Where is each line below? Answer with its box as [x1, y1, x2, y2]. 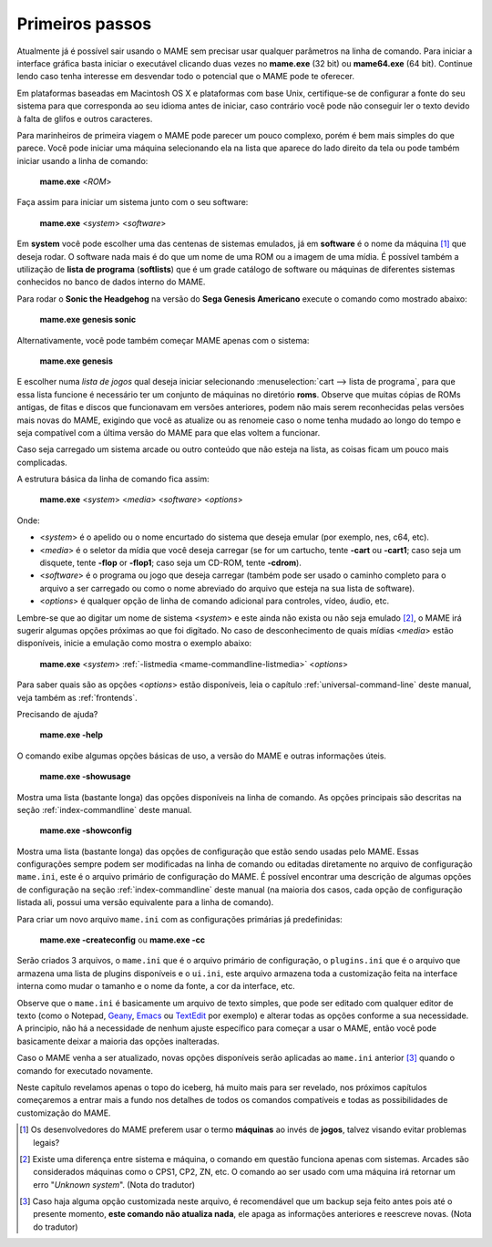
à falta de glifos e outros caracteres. [16, 113, 153, 124]
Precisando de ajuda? [16, 708, 98, 719]
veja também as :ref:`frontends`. [16, 692, 138, 703]
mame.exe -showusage [39, 771, 131, 782]
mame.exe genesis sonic [39, 314, 137, 325]
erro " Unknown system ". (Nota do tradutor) [33, 1179, 196, 1190]
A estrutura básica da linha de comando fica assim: [16, 474, 210, 485]
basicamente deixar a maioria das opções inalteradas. [16, 1036, 220, 1046]
